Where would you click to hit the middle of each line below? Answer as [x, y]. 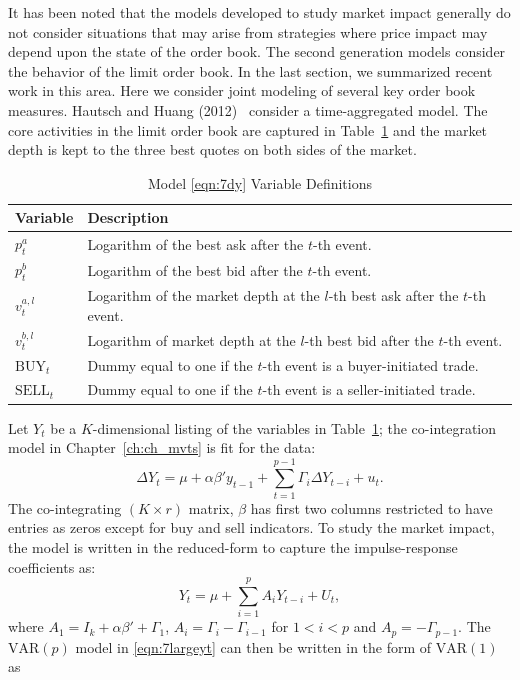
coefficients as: [52, 566]
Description [128, 217]
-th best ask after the [393, 295]
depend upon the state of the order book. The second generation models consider [257, 51]
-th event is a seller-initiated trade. [369, 389]
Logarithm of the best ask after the [195, 243]
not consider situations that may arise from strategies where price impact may [248, 31]
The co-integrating [65, 507]
